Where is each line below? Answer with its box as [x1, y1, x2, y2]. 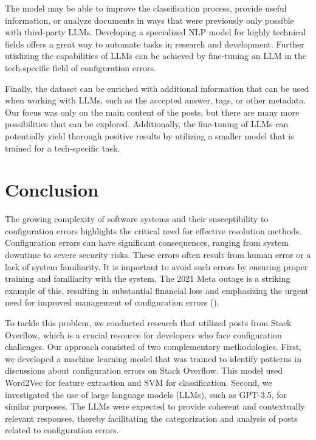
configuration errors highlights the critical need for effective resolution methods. [5, 224, 302, 237]
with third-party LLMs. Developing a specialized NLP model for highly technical [5, 26, 306, 38]
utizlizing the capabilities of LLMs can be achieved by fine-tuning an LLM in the [5, 49, 307, 62]
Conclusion [5, 177, 99, 202]
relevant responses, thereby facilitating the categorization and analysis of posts [5, 411, 298, 424]
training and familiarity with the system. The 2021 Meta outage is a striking [5, 272, 290, 285]
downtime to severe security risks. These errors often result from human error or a [5, 248, 311, 261]
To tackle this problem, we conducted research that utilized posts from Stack [5, 316, 292, 329]
